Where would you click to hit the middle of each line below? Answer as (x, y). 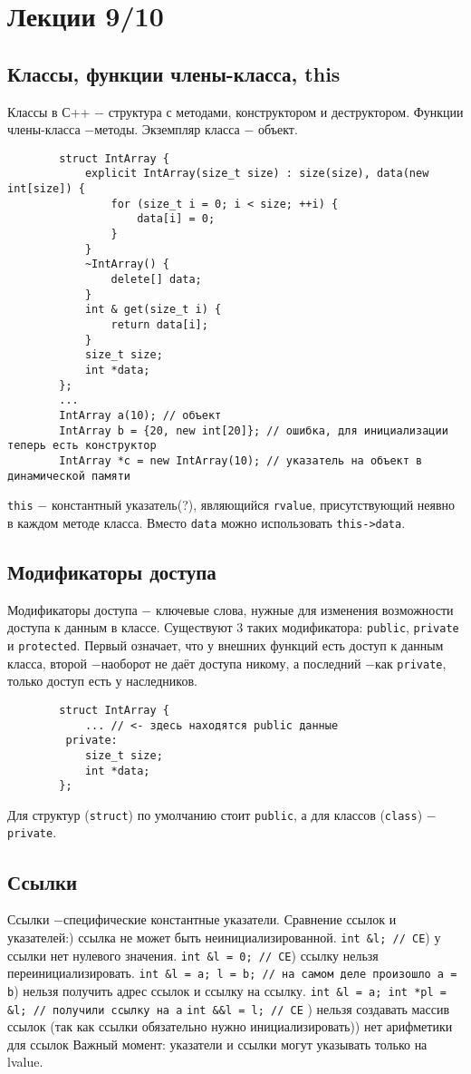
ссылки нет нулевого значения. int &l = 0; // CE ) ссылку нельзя (193, 955)
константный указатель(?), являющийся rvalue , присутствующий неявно (253, 505)
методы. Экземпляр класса (167, 129)
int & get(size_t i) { (153, 310)
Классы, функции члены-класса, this (174, 73)
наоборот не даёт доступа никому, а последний (231, 663)
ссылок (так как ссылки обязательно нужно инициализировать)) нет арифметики (230, 1026)
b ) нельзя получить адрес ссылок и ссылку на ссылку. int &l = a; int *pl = (227, 990)
